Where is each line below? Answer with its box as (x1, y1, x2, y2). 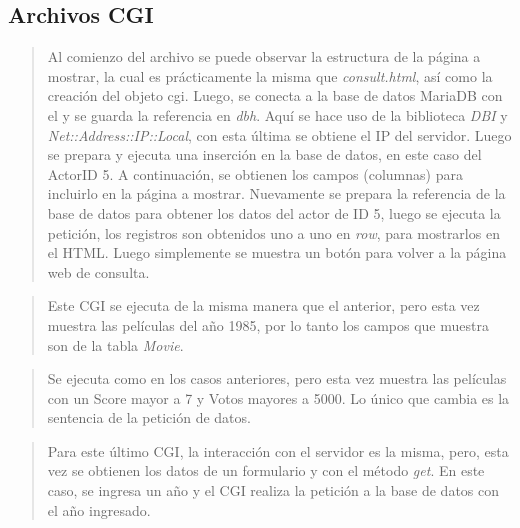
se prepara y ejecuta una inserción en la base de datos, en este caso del (47, 144, 482, 165)
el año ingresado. (47, 499, 151, 520)
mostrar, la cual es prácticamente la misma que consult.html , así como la (47, 65, 493, 86)
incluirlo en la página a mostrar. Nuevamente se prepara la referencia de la (47, 183, 506, 204)
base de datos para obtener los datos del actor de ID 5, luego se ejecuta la (47, 202, 501, 223)
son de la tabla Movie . (47, 334, 184, 355)
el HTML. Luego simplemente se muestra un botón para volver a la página (47, 242, 507, 263)
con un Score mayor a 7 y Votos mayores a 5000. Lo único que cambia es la (47, 387, 510, 408)
